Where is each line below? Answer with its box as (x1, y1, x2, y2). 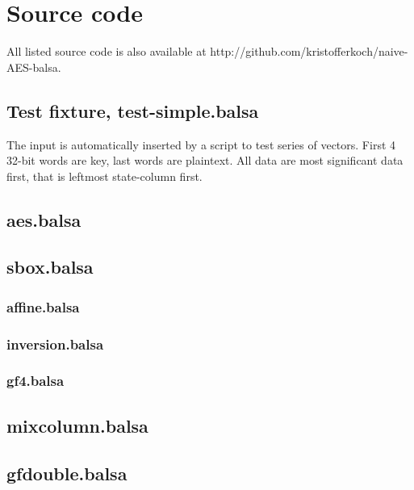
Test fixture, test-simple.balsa (6, 98, 259, 123)
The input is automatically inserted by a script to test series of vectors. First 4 (6, 136, 396, 153)
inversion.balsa (6, 333, 104, 354)
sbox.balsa (6, 254, 94, 279)
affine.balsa (6, 296, 80, 316)
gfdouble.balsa (6, 460, 128, 485)
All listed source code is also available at (6, 43, 207, 60)
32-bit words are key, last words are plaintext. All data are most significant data (6, 152, 404, 169)
